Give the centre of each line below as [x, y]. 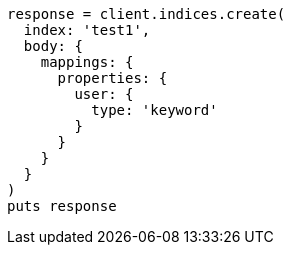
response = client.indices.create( [146, 14]
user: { [104, 94]
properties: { [112, 78]
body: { [53, 46]
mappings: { [87, 62]
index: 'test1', [87, 30]
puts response [62, 206]
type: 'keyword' [154, 110]
